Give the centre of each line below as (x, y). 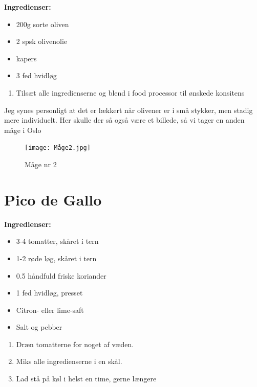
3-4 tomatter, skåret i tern (57, 241)
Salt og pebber (39, 327)
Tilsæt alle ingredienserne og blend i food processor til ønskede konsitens (130, 92)
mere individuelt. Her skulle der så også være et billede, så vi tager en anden (124, 120)
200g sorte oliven (42, 24)
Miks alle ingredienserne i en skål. (69, 361)
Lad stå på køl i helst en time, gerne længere (86, 379)
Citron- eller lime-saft (50, 310)
